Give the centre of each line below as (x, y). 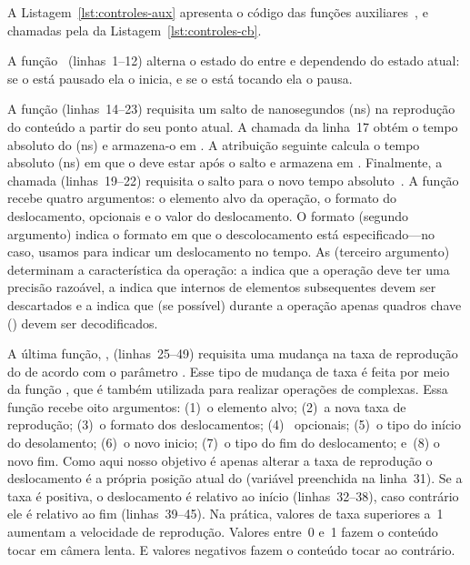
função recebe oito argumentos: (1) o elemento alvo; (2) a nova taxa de (207, 406)
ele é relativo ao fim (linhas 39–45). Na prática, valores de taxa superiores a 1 (225, 514)
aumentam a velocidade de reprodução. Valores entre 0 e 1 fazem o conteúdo (223, 532)
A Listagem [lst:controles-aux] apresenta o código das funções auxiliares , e (218, 12)
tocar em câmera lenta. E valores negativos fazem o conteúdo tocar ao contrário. (231, 549)
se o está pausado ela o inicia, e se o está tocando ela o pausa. (180, 78)
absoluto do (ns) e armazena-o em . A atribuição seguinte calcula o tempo (214, 144)
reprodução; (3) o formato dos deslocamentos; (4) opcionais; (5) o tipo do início (234, 424)
